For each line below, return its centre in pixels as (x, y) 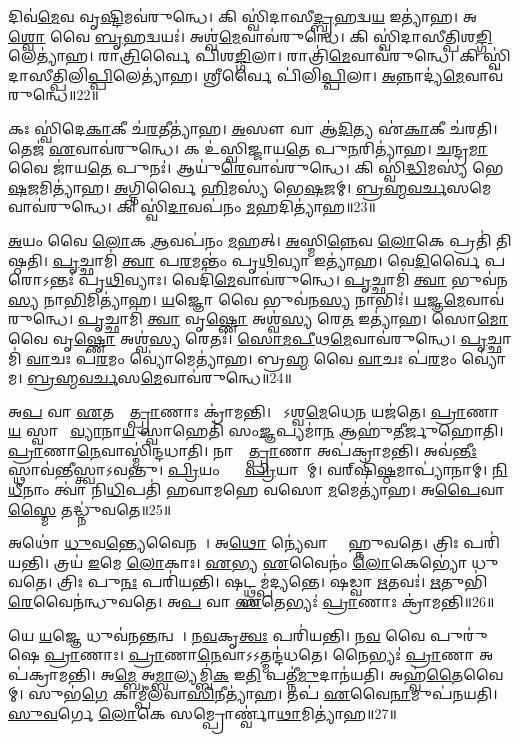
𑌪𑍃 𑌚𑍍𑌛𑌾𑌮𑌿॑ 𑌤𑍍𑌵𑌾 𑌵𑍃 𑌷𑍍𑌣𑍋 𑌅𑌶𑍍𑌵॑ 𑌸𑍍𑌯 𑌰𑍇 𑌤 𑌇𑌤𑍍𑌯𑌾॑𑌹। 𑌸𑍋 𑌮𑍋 (293, 318)
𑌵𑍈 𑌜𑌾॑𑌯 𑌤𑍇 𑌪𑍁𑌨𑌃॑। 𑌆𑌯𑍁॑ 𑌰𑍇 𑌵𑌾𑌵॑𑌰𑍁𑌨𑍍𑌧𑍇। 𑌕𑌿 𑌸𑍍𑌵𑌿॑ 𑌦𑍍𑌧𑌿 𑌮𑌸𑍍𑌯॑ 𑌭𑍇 (256, 167)
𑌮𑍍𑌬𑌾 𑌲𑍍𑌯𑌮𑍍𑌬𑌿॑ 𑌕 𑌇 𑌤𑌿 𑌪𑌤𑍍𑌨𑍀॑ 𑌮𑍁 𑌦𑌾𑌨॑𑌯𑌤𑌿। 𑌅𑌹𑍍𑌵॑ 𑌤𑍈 (309, 673)
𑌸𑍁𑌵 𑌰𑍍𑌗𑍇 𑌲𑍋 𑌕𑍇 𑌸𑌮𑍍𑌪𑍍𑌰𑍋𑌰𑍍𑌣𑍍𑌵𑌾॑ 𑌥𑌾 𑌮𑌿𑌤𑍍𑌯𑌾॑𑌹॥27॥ (202, 713)
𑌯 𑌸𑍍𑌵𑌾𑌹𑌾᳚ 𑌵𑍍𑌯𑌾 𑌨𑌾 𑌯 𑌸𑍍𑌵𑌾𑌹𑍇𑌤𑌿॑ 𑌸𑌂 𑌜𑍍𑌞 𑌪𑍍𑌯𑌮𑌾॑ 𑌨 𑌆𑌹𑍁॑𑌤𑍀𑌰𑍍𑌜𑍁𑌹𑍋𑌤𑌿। (256, 430)
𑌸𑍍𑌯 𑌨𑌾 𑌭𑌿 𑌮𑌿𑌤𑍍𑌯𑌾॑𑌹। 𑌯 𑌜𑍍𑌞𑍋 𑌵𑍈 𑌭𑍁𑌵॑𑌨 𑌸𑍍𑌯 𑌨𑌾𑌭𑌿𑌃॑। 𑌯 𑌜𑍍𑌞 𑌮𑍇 (237, 298)
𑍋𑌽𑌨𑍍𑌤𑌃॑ (41, 279)
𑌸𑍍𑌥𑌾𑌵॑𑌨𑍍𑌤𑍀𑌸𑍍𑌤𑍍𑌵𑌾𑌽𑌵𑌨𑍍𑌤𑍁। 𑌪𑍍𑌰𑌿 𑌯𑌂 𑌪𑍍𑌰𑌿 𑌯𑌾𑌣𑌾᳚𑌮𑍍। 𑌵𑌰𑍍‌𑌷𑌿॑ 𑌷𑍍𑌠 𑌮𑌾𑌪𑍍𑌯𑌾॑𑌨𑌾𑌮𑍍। (248, 469)
